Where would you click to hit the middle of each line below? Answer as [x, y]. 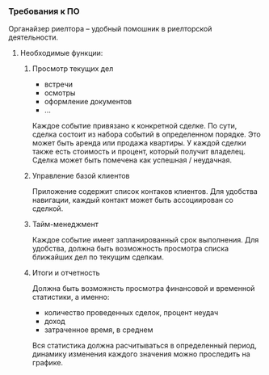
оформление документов [88, 102]
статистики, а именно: [71, 297]
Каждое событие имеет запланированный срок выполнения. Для [145, 240]
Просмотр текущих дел [73, 69]
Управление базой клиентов [81, 176]
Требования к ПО [44, 11]
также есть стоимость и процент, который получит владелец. [139, 152]
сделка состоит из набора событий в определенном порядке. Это [146, 134]
